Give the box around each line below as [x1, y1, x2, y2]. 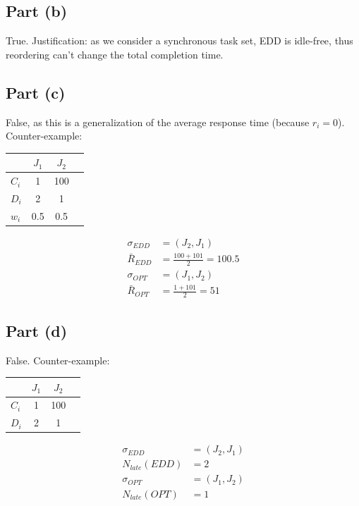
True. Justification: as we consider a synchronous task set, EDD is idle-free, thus [6, 33, 353, 48]
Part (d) [6, 319, 68, 341]
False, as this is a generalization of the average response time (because [6, 114, 310, 129]
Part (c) [6, 81, 66, 103]
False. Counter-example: [6, 352, 110, 367]
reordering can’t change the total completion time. [6, 47, 224, 61]
